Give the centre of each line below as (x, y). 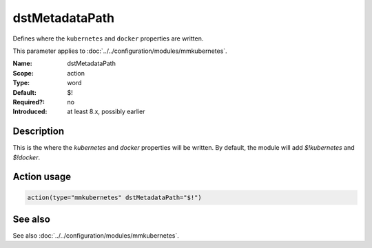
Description (39, 132)
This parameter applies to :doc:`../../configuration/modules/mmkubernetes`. (120, 51)
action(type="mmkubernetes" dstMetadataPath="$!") (115, 197)
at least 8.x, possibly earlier (106, 112)
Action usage (42, 177)
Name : (22, 64)
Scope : (23, 73)
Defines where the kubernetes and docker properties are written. (108, 38)
